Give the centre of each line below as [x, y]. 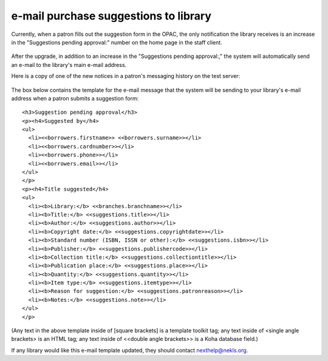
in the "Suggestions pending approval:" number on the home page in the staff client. [117, 42]
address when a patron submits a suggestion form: [75, 98]
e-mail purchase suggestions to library [111, 16]
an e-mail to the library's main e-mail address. [69, 65]
